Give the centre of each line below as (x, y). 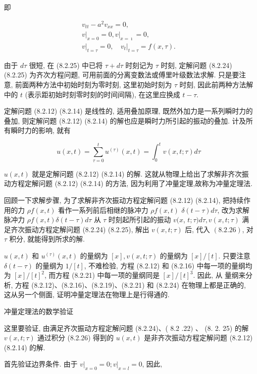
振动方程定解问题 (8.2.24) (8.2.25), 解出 (87, 229)
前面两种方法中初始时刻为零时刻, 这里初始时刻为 (94, 84)
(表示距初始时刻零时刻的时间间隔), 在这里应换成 (103, 94)
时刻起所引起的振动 (140, 219)
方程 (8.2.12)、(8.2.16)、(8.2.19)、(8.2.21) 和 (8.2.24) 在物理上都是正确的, (130, 284)
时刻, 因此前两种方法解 (216, 84)
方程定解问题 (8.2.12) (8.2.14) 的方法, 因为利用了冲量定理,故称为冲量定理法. (131, 183)
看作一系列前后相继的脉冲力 (103, 210)
